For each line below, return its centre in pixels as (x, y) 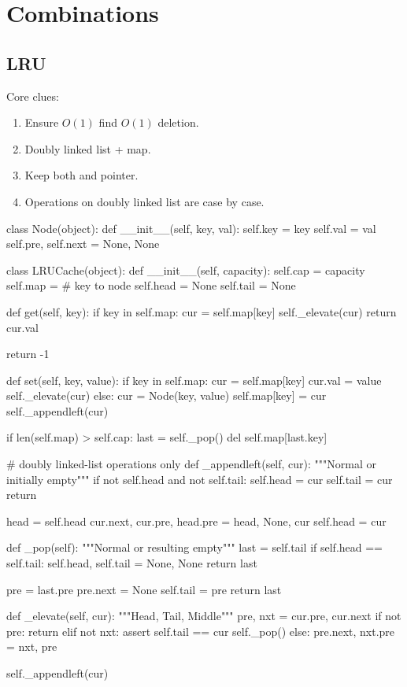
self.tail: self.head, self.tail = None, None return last (132, 563)
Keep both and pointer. (81, 175)
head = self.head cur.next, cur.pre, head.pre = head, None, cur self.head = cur (196, 521)
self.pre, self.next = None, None (83, 244)
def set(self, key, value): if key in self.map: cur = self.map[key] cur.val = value (194, 380)
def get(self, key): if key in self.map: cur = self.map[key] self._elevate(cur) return (202, 311)
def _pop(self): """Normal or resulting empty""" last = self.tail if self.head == (195, 547)
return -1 (28, 354)
